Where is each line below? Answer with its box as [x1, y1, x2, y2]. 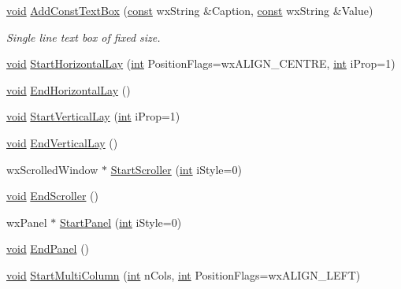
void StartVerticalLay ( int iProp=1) [6, 108, 180, 124]
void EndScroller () [6, 187, 98, 204]
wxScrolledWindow [6, 161, 98, 177]
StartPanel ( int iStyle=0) [59, 213, 182, 230]
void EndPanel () [6, 240, 90, 257]
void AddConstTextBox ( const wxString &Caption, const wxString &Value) [6, 2, 373, 18]
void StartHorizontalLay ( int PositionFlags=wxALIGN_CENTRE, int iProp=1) [6, 55, 395, 72]
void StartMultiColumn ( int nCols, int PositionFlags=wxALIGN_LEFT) [6, 266, 361, 283]
